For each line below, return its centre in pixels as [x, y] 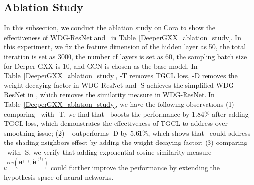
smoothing [20, 133]
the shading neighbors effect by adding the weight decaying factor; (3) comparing [126, 142]
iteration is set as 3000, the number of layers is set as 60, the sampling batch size [126, 56]
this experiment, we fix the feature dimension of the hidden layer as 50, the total [125, 47]
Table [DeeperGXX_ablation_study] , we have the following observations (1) [119, 104]
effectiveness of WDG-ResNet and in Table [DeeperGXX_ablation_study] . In [123, 37]
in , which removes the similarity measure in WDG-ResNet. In [121, 94]
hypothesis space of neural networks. [59, 176]
